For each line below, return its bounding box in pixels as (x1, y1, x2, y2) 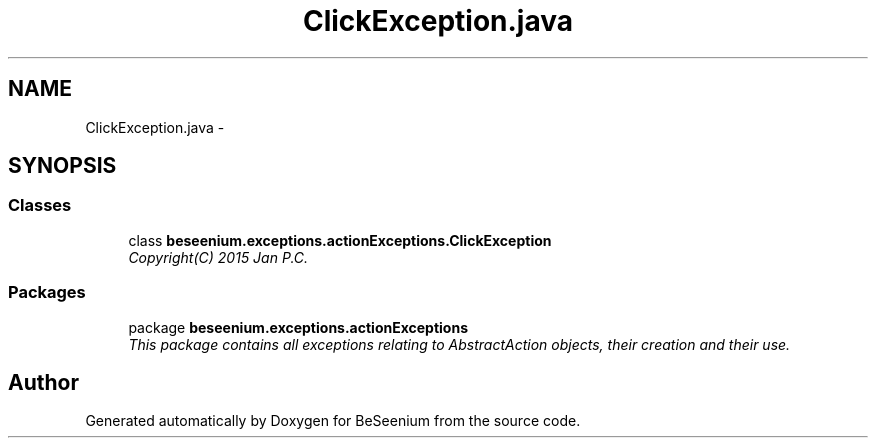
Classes (8, 195, 72, 216)
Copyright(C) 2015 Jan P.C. (128, 248, 309, 266)
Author (8, 369, 79, 395)
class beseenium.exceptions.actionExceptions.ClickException (128, 231, 552, 249)
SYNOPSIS (8, 153, 117, 179)
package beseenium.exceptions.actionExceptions (128, 318, 469, 336)
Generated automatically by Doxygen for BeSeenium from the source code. (85, 412, 581, 430)
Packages (8, 282, 86, 303)
